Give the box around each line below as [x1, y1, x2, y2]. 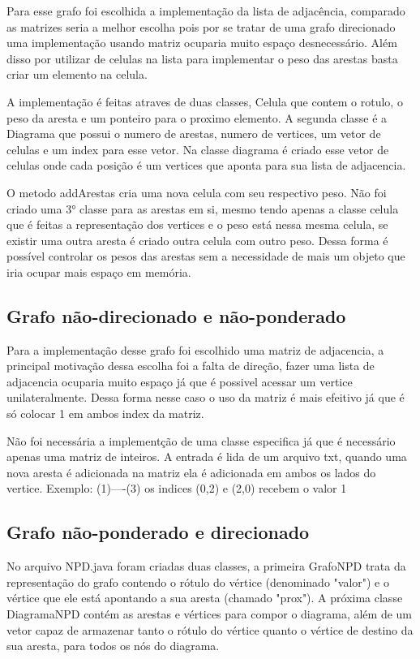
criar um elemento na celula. [6, 66, 148, 83]
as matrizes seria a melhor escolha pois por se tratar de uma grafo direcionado [6, 18, 396, 35]
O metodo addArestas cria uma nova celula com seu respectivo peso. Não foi [6, 183, 387, 200]
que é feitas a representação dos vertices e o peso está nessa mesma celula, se [6, 216, 388, 233]
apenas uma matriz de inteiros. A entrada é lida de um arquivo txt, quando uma [6, 448, 407, 465]
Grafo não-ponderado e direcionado [6, 519, 310, 545]
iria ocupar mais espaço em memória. [6, 263, 191, 280]
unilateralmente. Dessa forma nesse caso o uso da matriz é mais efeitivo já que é [6, 389, 405, 406]
